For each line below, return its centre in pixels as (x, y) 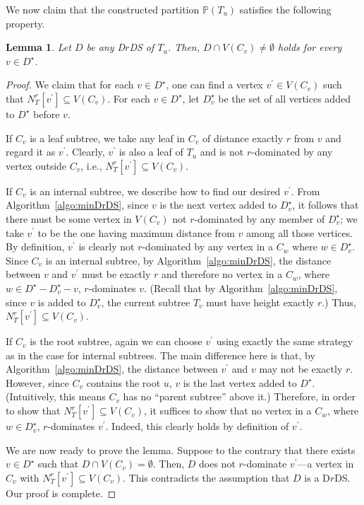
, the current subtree (146, 302)
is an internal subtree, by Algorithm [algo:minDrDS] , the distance (188, 260)
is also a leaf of (151, 152)
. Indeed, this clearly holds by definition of (197, 426)
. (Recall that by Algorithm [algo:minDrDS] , (241, 288)
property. (25, 23)
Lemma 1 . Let (38, 47)
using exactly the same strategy (285, 341)
